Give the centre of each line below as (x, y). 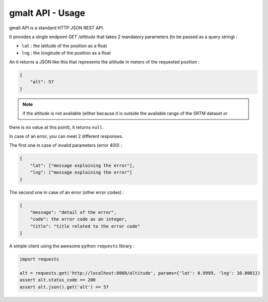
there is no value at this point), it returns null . (56, 127)
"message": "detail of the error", (73, 212)
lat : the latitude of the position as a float (64, 46)
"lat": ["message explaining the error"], (82, 165)
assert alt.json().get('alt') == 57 (64, 287)
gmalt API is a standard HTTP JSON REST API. (57, 28)
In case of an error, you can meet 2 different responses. (66, 136)
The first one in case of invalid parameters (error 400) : (66, 145)
